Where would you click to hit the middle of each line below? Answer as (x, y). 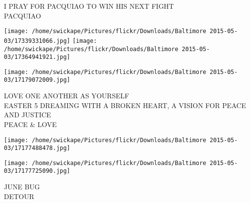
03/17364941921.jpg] (37, 57)
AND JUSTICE (28, 115)
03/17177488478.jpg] (37, 148)
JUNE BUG (22, 187)
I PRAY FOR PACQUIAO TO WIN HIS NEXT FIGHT (89, 6)
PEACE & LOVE (30, 124)
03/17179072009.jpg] (37, 80)
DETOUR (19, 196)
